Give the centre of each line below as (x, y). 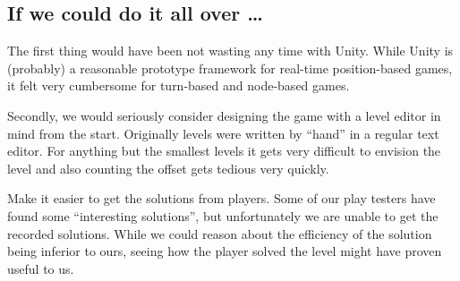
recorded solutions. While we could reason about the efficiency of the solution (220, 233)
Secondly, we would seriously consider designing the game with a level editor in (224, 115)
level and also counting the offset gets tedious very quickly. (168, 168)
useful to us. (41, 268)
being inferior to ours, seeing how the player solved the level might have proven (225, 251)
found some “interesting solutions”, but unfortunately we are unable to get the (223, 215)
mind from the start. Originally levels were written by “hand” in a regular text (223, 133)
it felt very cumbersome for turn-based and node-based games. (179, 85)
